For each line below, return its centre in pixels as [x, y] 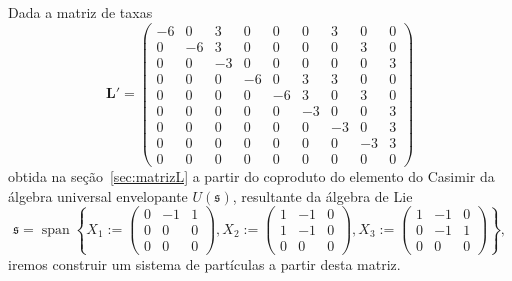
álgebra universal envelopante [98, 195]
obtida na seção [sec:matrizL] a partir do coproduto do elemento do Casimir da [251, 175]
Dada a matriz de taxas [80, 12]
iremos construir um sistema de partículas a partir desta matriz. [204, 263]
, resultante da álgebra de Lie [322, 195]
